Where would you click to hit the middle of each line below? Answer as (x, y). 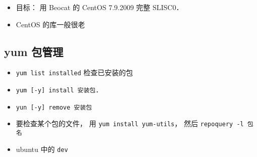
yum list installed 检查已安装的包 (74, 72)
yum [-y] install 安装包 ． (59, 90)
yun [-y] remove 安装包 (54, 107)
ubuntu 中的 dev (42, 149)
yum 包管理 (34, 51)
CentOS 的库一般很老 (50, 24)
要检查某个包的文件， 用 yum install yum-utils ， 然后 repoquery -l (130, 123)
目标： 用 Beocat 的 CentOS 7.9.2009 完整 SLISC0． (99, 7)
